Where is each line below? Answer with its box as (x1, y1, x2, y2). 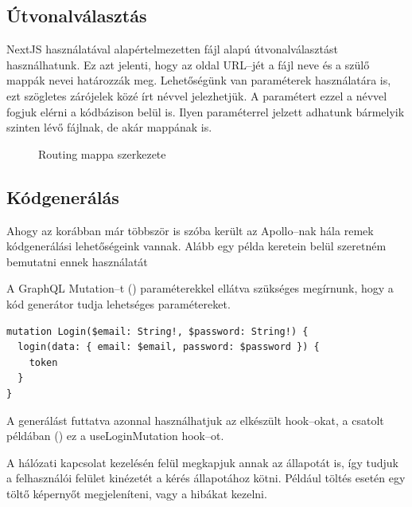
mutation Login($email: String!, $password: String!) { (6, 325, 309, 337)
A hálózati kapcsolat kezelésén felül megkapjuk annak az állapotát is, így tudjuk (6, 454, 398, 470)
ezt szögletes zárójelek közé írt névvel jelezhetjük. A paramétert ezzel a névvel (6, 87, 387, 104)
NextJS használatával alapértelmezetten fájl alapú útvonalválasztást (6, 41, 338, 57)
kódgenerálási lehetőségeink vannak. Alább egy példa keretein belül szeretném (6, 238, 387, 254)
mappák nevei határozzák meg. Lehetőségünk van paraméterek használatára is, (6, 72, 391, 88)
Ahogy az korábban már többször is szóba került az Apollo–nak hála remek (6, 222, 374, 238)
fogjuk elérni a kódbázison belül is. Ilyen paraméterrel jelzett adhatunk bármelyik (6, 103, 405, 120)
